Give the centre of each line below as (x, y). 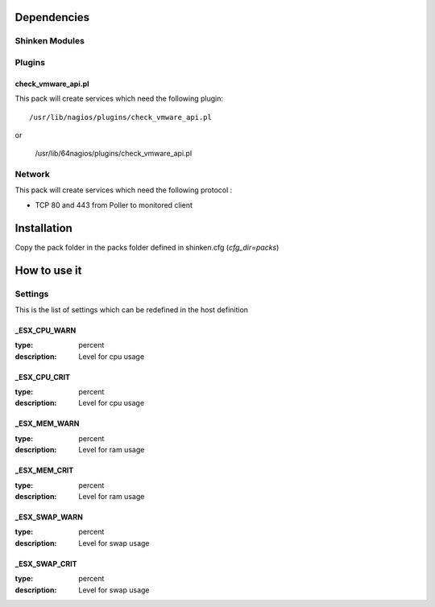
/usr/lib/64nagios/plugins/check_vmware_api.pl (114, 154)
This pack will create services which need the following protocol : (124, 190)
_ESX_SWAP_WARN (49, 517)
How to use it (48, 270)
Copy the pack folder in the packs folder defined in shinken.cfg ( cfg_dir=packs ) (147, 247)
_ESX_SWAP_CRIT (46, 564)
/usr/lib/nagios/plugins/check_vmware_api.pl (121, 117)
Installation (43, 228)
